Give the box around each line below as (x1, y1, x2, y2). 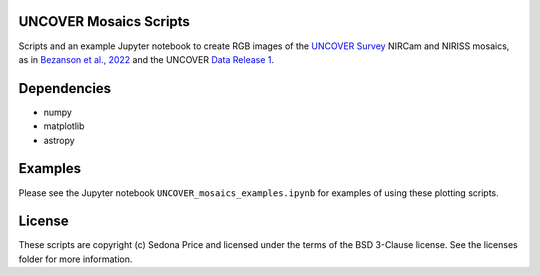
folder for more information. (18, 253, 133, 265)
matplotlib (43, 120, 85, 132)
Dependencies (18, 80, 112, 97)
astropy (43, 134, 75, 146)
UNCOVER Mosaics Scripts (18, 13, 190, 30)
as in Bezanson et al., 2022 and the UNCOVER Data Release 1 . (18, 53, 275, 65)
